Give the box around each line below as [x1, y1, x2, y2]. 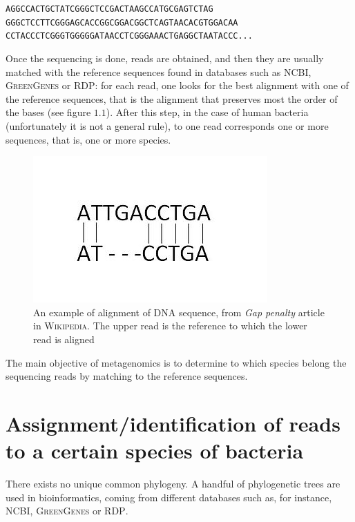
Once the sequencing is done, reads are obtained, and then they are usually [6, 50, 324, 65]
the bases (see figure [6, 105, 91, 119]
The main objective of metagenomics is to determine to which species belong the [6, 355, 347, 369]
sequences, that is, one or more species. [6, 132, 171, 146]
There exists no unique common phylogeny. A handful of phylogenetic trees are [6, 476, 340, 490]
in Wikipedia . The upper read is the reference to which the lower [33, 318, 307, 333]
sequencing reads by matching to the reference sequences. [6, 369, 248, 383]
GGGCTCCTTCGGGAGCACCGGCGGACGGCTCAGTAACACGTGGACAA [6, 17, 238, 28]
